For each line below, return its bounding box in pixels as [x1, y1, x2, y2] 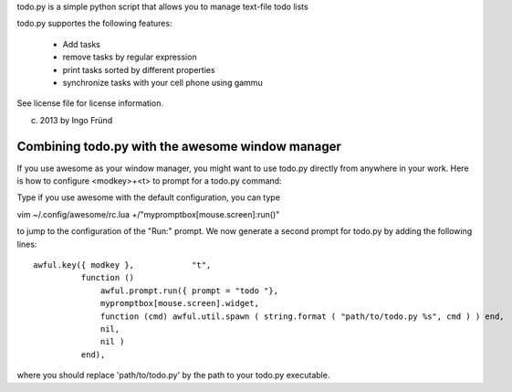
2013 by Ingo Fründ [39, 114, 113, 125]
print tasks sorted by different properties [62, 64, 215, 75]
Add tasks [62, 38, 100, 49]
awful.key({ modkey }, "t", [33, 260, 212, 270]
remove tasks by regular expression [62, 51, 197, 63]
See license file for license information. [16, 98, 164, 109]
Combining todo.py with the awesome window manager [16, 138, 341, 154]
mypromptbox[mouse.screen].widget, [100, 298, 260, 309]
